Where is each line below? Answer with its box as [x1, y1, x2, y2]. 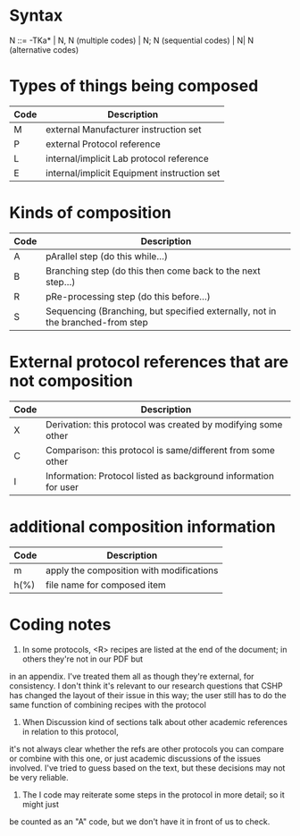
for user [46, 480, 79, 493]
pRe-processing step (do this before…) [46, 290, 212, 302]
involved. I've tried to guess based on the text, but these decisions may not [9, 762, 286, 773]
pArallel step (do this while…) [46, 249, 168, 262]
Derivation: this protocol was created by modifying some [46, 418, 283, 430]
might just [21, 798, 60, 809]
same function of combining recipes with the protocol [9, 699, 207, 710]
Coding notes [9, 614, 112, 635]
